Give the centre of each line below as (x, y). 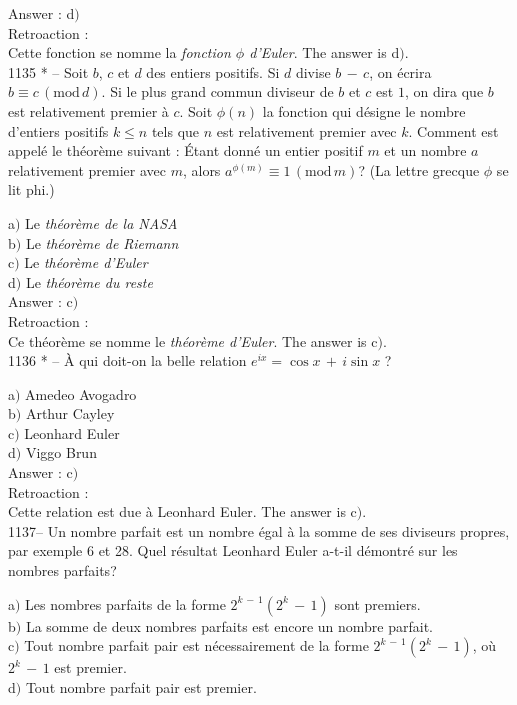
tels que (175, 130)
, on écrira (400, 71)
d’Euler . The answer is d (324, 52)
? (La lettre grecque (419, 169)
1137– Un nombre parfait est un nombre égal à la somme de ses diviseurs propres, (259, 530)
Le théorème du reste (89, 281)
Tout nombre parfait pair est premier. (141, 686)
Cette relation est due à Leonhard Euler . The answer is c (182, 511)
